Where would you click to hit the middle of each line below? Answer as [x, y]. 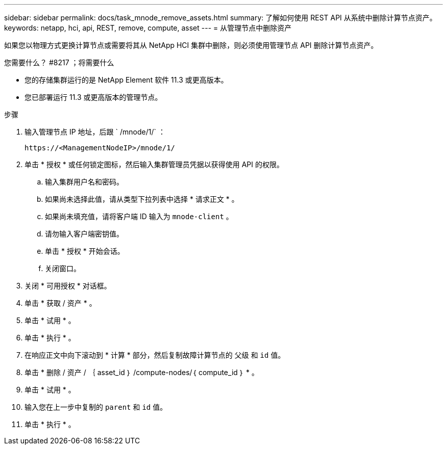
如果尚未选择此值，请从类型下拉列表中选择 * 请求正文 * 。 [142, 199]
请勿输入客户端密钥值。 [84, 234]
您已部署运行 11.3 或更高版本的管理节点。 [93, 97]
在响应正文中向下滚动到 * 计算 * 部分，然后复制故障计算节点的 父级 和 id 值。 [155, 355]
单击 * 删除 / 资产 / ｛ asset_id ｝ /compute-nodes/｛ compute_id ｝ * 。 [142, 372]
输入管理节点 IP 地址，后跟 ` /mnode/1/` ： [95, 132]
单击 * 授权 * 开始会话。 [85, 251]
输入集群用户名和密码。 [84, 182]
